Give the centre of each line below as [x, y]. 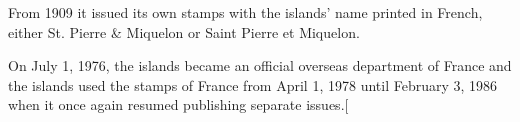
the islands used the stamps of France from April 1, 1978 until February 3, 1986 [253, 84]
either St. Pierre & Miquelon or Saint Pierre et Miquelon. [184, 31]
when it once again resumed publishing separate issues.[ [178, 104]
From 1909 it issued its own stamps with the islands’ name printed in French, [245, 12]
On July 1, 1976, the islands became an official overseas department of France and [260, 65]
